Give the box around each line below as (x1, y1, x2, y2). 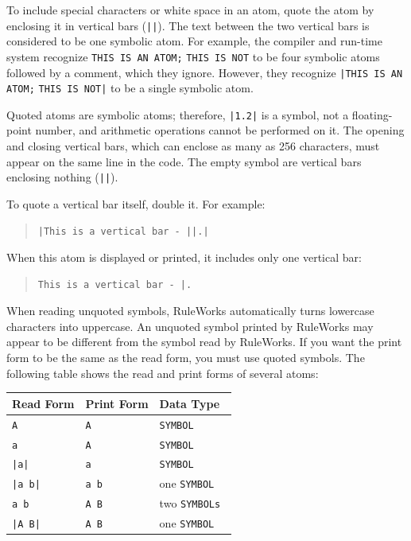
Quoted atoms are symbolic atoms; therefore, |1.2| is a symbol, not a (6, 106, 349, 123)
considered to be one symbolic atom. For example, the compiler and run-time (6, 33, 382, 49)
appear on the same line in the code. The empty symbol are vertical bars (6, 153, 362, 169)
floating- (351, 106, 393, 123)
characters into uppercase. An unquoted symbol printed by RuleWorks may (6, 317, 374, 334)
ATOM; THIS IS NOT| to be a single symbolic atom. (6, 80, 254, 96)
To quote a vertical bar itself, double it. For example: (6, 195, 266, 212)
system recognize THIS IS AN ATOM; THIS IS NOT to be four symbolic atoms (6, 48, 380, 64)
